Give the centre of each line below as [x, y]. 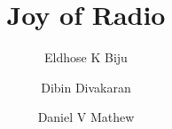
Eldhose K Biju [86, 57]
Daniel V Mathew [86, 117]
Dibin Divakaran [86, 87]
